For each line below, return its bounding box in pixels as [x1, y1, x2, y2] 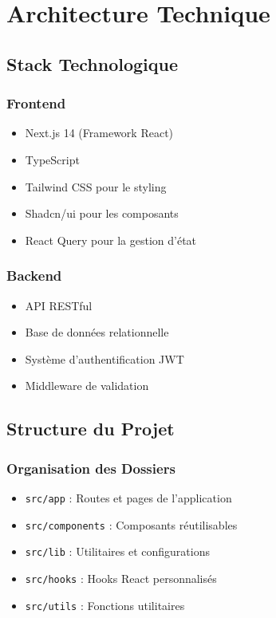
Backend [6, 266, 62, 285]
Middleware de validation [25, 377, 149, 394]
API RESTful [25, 297, 93, 313]
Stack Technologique [6, 51, 178, 76]
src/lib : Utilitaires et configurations [25, 543, 210, 560]
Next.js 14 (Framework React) [25, 124, 174, 141]
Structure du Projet [6, 416, 175, 441]
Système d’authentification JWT [25, 350, 184, 367]
